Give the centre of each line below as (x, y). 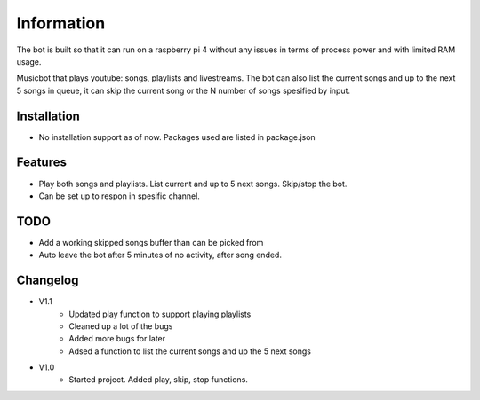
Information (61, 23)
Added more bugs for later (117, 339)
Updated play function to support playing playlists (160, 314)
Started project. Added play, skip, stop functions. (159, 380)
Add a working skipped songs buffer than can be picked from (151, 242)
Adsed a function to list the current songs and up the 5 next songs (190, 351)
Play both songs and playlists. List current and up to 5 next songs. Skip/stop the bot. (193, 184)
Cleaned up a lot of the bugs (121, 326)
